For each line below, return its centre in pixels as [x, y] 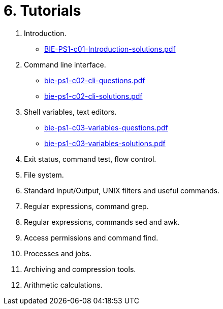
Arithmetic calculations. [63, 285]
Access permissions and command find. [91, 237]
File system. [44, 175]
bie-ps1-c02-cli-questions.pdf [95, 80]
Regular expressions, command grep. [86, 206]
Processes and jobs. [58, 253]
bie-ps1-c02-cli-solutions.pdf [93, 96]
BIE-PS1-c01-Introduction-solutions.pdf [110, 49]
